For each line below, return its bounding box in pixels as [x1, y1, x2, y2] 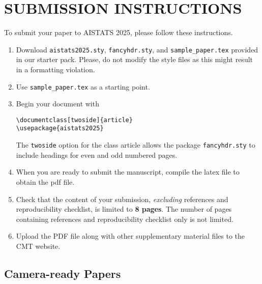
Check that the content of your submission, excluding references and [16, 193, 228, 204]
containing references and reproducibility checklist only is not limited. [16, 213, 234, 224]
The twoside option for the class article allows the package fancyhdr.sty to [16, 139, 255, 150]
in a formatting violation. [16, 64, 95, 74]
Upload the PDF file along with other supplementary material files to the [16, 231, 245, 241]
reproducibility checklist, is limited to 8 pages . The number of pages [16, 204, 232, 214]
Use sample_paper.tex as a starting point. [16, 81, 150, 92]
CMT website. [16, 240, 61, 251]
